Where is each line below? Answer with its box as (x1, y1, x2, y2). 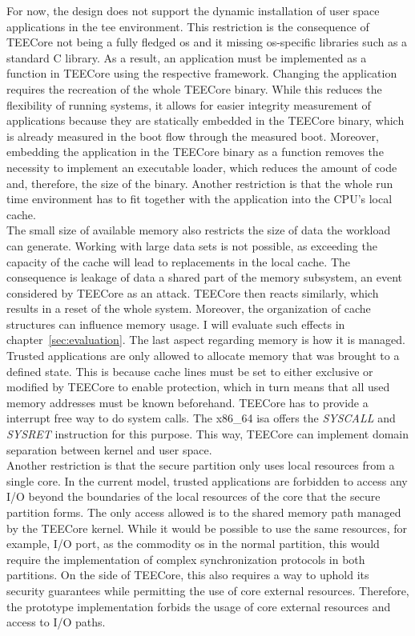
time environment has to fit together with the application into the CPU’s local (6, 190, 393, 207)
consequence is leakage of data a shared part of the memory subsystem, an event (6, 269, 403, 286)
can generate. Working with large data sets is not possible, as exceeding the (6, 237, 377, 254)
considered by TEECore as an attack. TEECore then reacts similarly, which (6, 284, 379, 301)
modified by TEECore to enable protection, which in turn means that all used (6, 378, 390, 395)
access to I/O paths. (6, 614, 106, 630)
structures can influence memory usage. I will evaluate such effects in (6, 315, 345, 332)
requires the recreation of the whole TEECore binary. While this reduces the (6, 80, 382, 97)
